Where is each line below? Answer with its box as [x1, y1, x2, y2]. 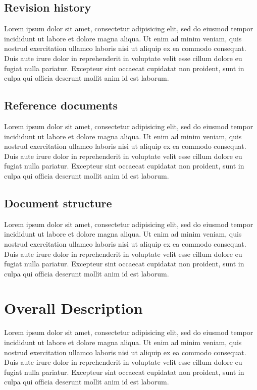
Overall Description [4, 298, 143, 318]
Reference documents [4, 97, 118, 113]
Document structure [4, 195, 112, 210]
